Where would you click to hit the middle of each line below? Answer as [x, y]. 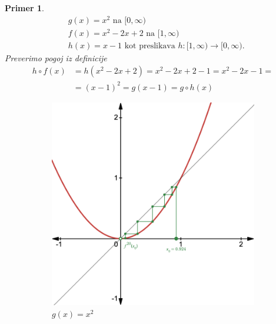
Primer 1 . [24, 8]
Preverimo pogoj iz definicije [56, 57]
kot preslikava [150, 46]
